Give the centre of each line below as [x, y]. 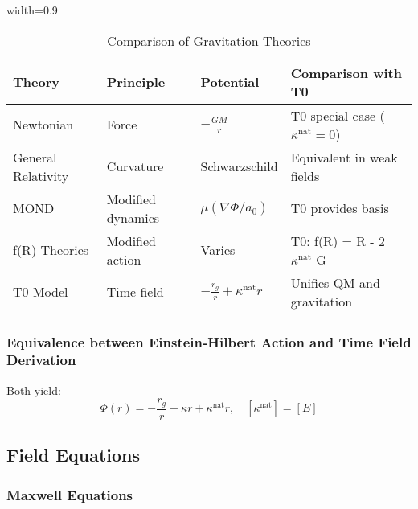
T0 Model [41, 292]
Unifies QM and [335, 282]
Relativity [41, 175]
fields [305, 175]
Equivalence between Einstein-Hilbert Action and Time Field [209, 341]
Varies [218, 250]
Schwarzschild [239, 166]
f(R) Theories [51, 250]
